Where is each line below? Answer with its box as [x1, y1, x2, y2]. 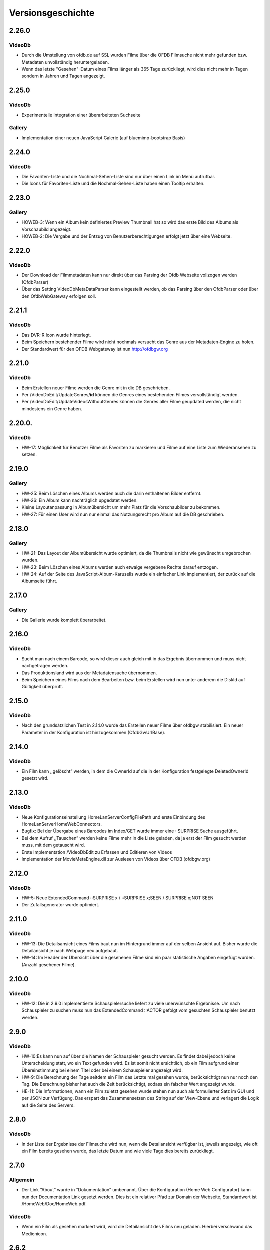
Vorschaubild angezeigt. [21, 226, 72, 232]
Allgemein [9, 1176, 35, 1183]
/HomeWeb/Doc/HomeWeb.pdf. [21, 1201, 87, 1207]
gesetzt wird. [21, 775, 49, 781]
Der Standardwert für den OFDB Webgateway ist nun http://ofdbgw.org [21, 346, 168, 352]
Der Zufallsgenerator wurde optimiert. [21, 902, 100, 908]
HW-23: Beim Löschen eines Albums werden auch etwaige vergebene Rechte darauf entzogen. [21, 564, 218, 570]
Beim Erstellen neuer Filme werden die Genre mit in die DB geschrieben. [21, 385, 170, 391]
